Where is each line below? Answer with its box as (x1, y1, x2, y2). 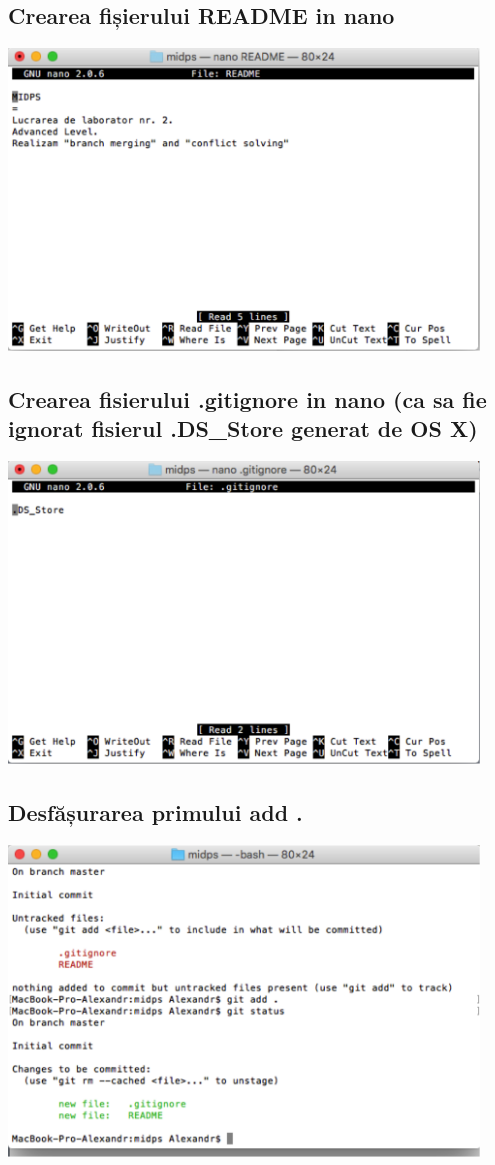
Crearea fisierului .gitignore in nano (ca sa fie (8, 383, 487, 414)
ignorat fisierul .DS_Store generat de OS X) (8, 413, 478, 444)
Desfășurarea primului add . (8, 797, 303, 828)
